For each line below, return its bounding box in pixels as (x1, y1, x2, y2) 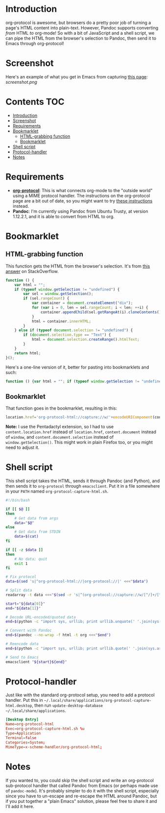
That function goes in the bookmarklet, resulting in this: (5, 405, 117, 411)
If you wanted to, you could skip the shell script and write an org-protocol (5, 777, 154, 783)
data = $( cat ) (14, 534, 39, 539)
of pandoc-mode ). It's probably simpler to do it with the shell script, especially (5, 788, 159, 793)
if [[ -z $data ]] (5, 547, 43, 552)
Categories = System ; (5, 740, 46, 745)
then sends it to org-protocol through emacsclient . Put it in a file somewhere (5, 483, 160, 489)
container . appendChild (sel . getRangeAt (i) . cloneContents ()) (40, 310, 164, 315)
